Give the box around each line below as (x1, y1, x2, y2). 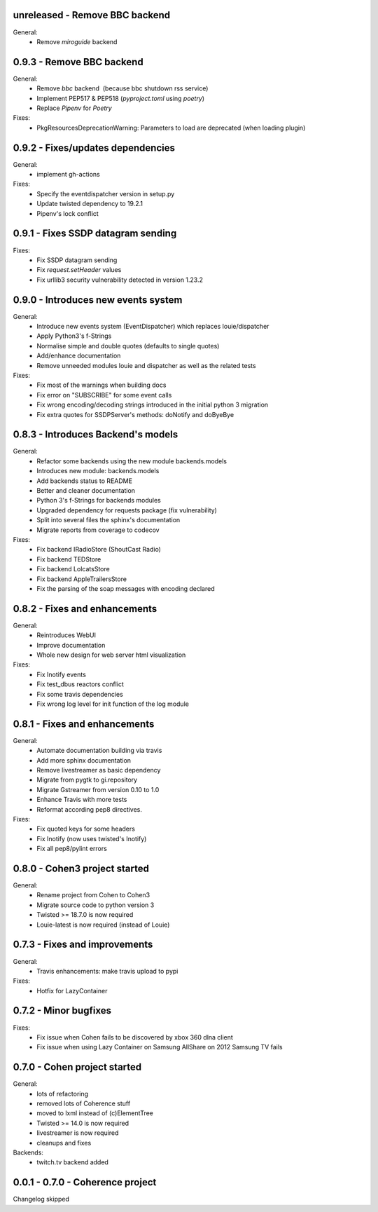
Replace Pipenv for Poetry (36, 104, 112, 112)
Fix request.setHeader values (36, 266, 122, 274)
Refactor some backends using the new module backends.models (36, 456, 227, 465)
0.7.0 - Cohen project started (13, 1061, 142, 1073)
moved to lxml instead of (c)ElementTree (36, 1109, 154, 1117)
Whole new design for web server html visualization (36, 651, 186, 659)
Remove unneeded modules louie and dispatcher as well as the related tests (36, 361, 256, 369)
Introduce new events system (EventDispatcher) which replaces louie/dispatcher (36, 322, 269, 330)
